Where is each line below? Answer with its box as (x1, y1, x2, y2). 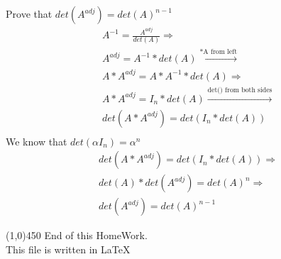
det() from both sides (207, 86, 272, 94)
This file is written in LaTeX (6, 241, 131, 256)
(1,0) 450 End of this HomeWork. (6, 228, 148, 243)
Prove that (6, 6, 53, 21)
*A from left (199, 48, 237, 56)
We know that (6, 133, 67, 148)
